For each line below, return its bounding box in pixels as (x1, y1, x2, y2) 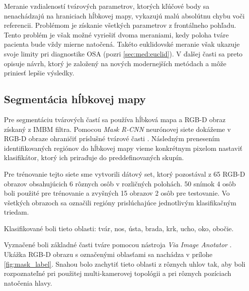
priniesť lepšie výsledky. (4, 68, 74, 78)
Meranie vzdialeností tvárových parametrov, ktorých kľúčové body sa (4, 1, 210, 11)
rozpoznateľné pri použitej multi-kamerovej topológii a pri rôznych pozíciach (4, 268, 231, 278)
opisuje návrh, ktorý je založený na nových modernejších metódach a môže (4, 58, 227, 68)
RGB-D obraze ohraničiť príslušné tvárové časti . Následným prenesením (4, 133, 220, 144)
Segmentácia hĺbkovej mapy (4, 91, 146, 107)
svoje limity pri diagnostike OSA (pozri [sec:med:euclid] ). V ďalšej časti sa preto (4, 48, 243, 58)
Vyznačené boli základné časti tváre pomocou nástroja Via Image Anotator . (4, 239, 232, 250)
